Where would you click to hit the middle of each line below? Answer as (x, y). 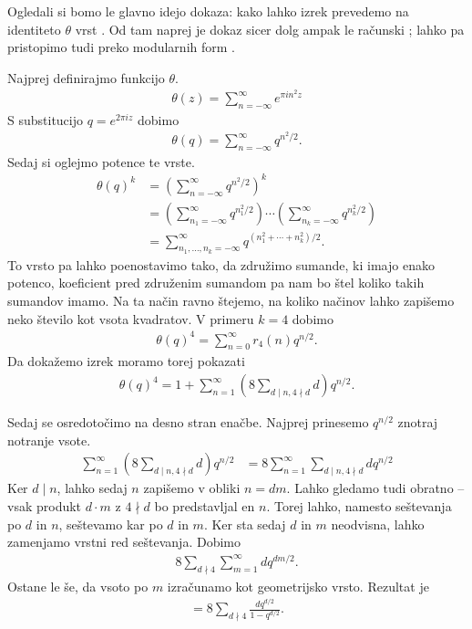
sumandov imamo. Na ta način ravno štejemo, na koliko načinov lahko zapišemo (231, 300)
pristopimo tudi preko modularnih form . (121, 47)
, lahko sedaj (92, 488)
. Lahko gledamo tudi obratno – (375, 488)
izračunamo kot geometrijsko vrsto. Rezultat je (298, 586)
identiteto (34, 29)
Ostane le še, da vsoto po (78, 586)
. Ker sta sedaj (245, 524)
